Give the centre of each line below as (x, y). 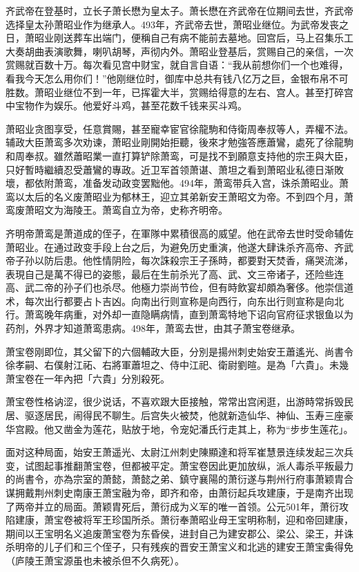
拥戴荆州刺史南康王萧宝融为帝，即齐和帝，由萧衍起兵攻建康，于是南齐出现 (184, 492)
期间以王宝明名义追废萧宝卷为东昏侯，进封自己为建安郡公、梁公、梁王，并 (175, 533)
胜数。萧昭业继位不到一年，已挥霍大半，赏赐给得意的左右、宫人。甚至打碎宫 (179, 92)
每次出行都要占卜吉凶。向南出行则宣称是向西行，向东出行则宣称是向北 (184, 301)
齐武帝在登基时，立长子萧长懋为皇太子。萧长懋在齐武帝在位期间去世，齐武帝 (179, 10)
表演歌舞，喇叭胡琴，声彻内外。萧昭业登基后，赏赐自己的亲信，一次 (198, 51)
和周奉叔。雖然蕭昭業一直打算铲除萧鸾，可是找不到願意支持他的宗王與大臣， (179, 155)
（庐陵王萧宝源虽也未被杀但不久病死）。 (95, 560)
